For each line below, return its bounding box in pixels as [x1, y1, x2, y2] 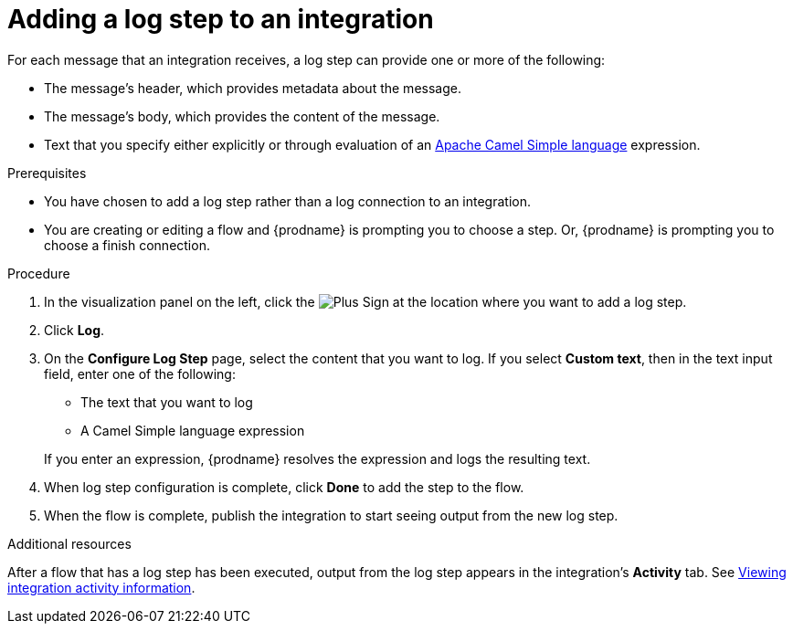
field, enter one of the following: [44, 365, 236, 382]
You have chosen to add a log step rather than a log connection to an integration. [44, 193, 531, 209]
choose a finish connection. [44, 237, 210, 253]
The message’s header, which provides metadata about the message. [44, 79, 461, 96]
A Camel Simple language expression [80, 422, 305, 438]
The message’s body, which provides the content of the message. [44, 108, 440, 124]
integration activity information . [7, 579, 196, 595]
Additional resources [7, 535, 132, 552]
